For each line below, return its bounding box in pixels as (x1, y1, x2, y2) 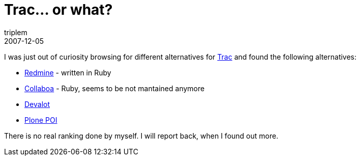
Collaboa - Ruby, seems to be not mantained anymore (24, 84, 205, 93)
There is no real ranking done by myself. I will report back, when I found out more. (4, 131, 279, 140)
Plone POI (24, 115, 57, 124)
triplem (4, 28, 27, 37)
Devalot (24, 99, 50, 109)
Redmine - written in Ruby (24, 68, 111, 77)
